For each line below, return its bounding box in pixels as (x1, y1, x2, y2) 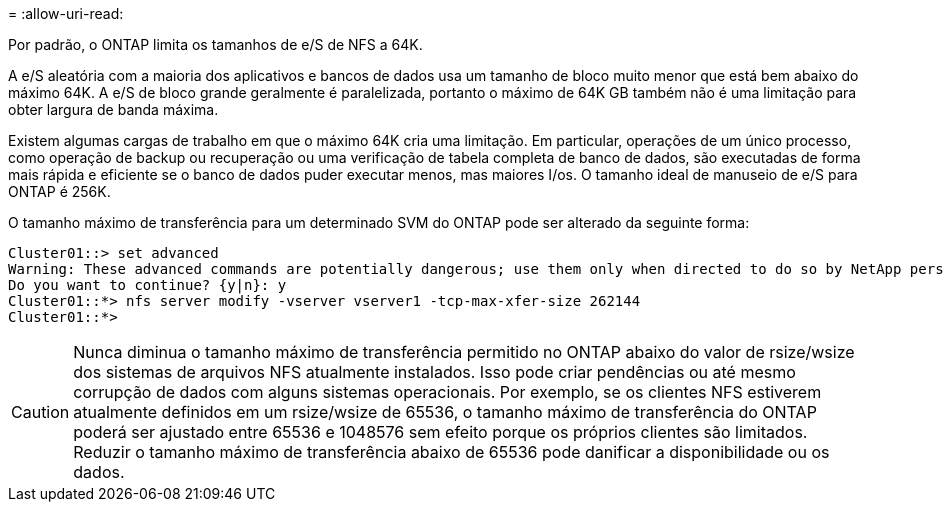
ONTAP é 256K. (8, 183, 111, 200)
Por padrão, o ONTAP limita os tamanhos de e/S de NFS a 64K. (8, 36, 423, 53)
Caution (11, 402, 70, 422)
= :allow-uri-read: (8, 5, 124, 22)
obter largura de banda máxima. (8, 101, 219, 118)
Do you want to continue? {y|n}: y (8, 277, 287, 293)
